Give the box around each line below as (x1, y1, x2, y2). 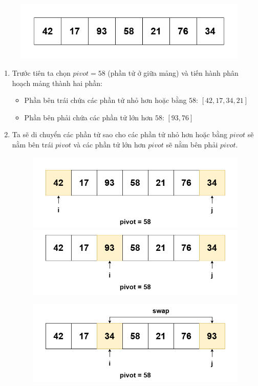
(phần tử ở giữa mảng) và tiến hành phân (107, 68, 239, 78)
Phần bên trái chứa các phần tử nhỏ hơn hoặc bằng (24, 95, 187, 105)
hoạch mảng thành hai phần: (12, 77, 103, 88)
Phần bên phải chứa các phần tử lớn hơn (24, 112, 153, 122)
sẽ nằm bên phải (166, 139, 218, 150)
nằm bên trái (12, 139, 53, 150)
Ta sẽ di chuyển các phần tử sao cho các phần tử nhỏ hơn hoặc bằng (12, 129, 227, 140)
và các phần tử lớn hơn (73, 139, 146, 150)
